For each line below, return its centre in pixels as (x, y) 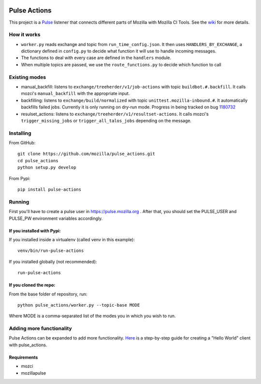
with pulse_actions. (28, 345)
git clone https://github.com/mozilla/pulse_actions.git (87, 154)
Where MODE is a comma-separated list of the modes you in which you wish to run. (92, 316)
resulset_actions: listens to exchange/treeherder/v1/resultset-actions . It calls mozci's (115, 114)
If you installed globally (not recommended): (53, 261)
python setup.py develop (47, 168)
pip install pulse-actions (50, 190)
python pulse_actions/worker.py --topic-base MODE (79, 305)
